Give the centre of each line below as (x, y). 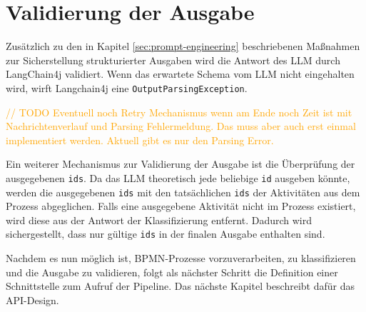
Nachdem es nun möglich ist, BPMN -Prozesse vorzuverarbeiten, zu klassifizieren (181, 258)
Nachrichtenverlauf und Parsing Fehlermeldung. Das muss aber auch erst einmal (181, 126)
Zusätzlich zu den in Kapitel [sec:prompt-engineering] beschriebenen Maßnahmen (183, 46)
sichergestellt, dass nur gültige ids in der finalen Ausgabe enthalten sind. (166, 234)
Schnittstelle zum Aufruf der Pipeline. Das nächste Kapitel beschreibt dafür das (181, 286)
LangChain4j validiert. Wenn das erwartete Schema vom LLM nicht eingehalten (180, 74)
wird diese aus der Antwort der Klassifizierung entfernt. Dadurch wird (159, 220)
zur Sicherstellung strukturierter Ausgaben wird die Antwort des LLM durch (173, 60)
